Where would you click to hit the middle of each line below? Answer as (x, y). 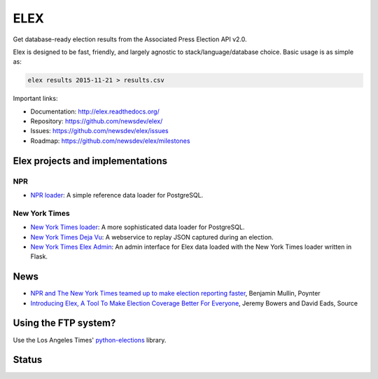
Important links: (35, 99)
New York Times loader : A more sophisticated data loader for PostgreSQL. (138, 227)
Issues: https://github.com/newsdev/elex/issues (99, 131)
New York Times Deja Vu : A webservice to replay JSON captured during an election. (152, 237)
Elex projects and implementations (90, 161)
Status (28, 360)
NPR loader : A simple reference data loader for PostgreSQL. (117, 195)
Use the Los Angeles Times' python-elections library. (90, 340)
